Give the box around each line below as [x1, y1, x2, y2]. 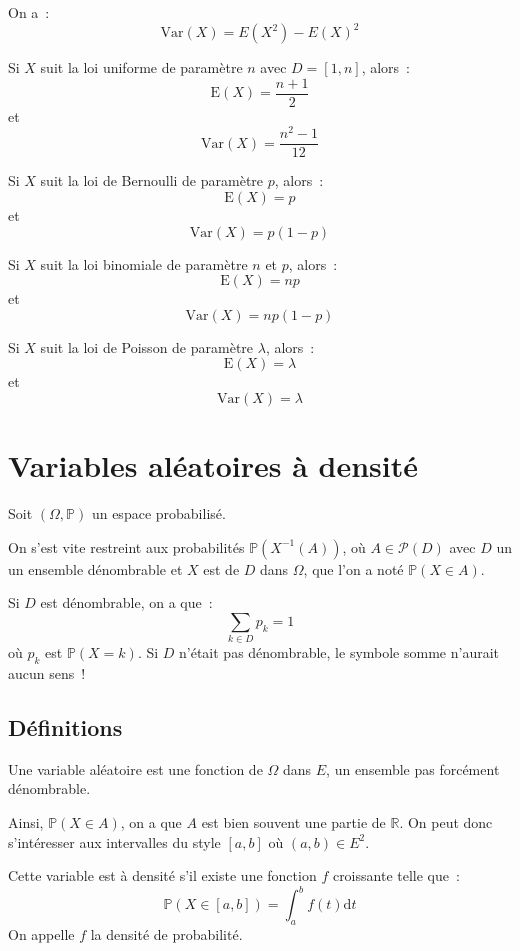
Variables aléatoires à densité [8, 445, 419, 486]
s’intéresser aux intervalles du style [8, 831, 221, 852]
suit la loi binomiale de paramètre [40, 253, 248, 274]
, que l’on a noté [303, 558, 404, 579]
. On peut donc [399, 812, 493, 833]
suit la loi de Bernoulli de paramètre [40, 170, 264, 191]
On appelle [8, 924, 75, 945]
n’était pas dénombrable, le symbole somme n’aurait [179, 642, 500, 663]
